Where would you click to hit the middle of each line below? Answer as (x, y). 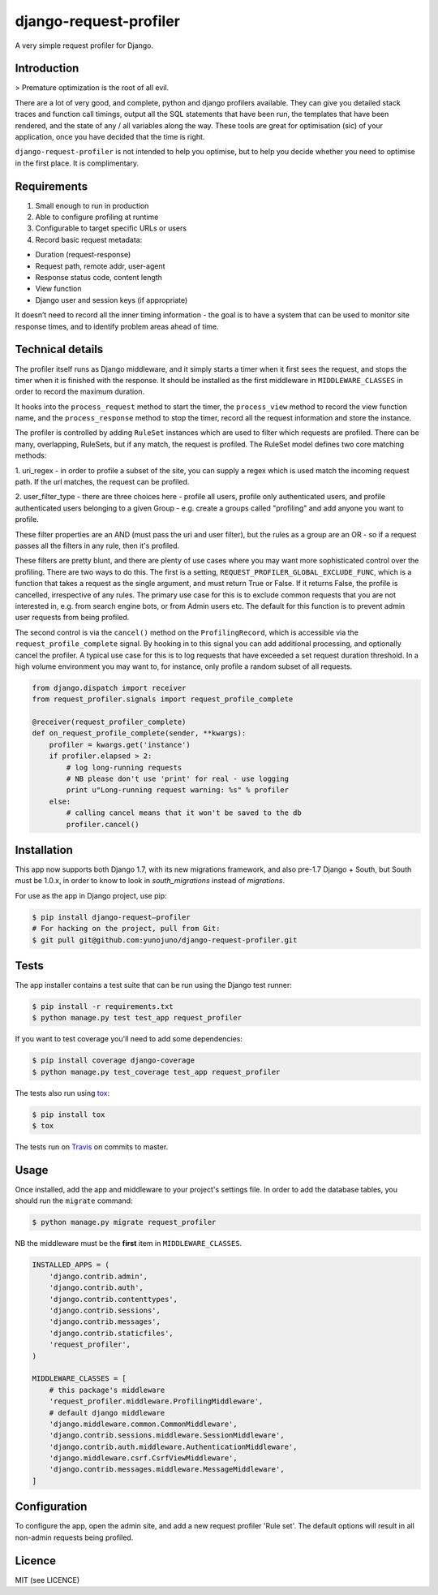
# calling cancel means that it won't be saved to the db (184, 813)
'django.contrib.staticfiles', (111, 1333)
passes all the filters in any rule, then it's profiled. (97, 545)
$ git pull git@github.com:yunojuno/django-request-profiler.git (165, 940)
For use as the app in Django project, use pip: (91, 895)
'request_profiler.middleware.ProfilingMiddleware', (156, 1401)
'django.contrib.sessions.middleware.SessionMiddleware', (167, 1435)
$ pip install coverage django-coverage (113, 1060)
